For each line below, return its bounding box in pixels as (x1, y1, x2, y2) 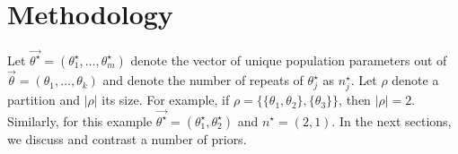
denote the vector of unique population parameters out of (130, 50, 447, 69)
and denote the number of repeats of (102, 71, 304, 90)
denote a (392, 71, 439, 90)
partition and (7, 90, 80, 109)
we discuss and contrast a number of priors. (7, 129, 247, 148)
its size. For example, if (101, 90, 230, 109)
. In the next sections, (331, 111, 452, 130)
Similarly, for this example (7, 111, 153, 130)
